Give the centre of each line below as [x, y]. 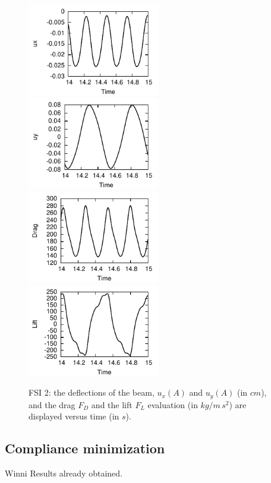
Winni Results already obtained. [64, 473]
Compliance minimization [85, 448]
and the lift [112, 404]
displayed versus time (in [74, 416]
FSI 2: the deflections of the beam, [92, 392]
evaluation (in [173, 404]
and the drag [52, 404]
